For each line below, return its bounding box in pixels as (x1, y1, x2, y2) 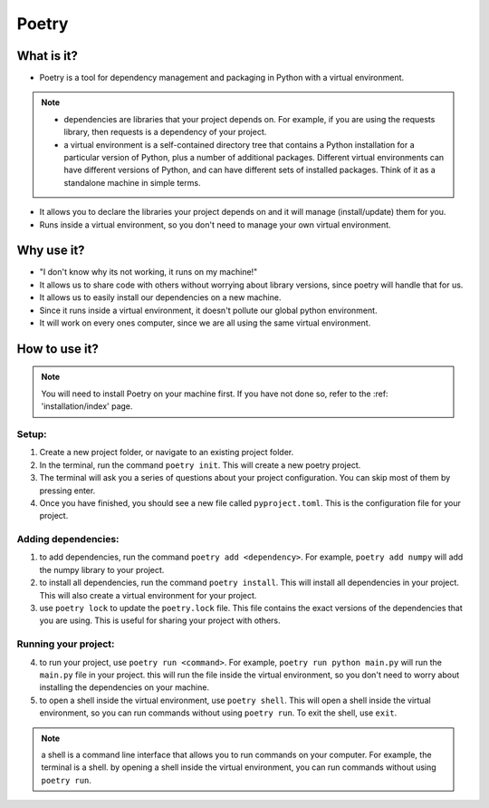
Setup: (16, 428, 47, 440)
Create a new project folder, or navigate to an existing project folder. (39, 447, 294, 458)
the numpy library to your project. (39, 564, 165, 575)
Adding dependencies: (16, 533, 120, 546)
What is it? (16, 48, 79, 63)
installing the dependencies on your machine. (39, 682, 210, 693)
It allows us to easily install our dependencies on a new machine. (39, 292, 282, 303)
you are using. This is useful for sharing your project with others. (39, 615, 281, 626)
